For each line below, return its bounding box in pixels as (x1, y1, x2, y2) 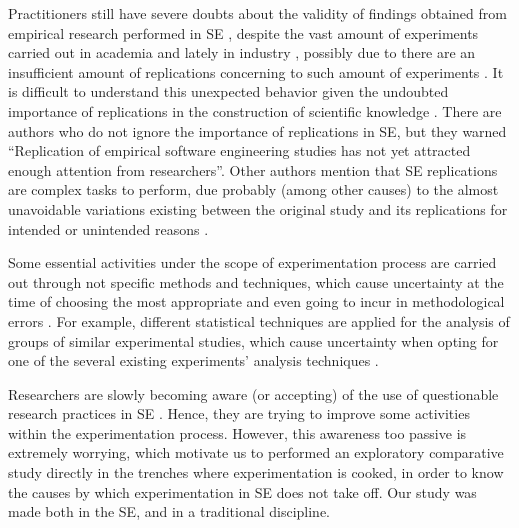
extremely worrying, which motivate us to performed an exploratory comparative (8, 442, 504, 463)
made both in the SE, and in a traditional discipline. (8, 501, 330, 522)
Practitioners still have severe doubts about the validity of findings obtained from (8, 3, 507, 23)
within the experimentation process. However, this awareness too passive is (8, 422, 467, 443)
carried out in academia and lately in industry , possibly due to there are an (8, 42, 476, 63)
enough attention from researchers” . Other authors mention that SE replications (8, 159, 498, 180)
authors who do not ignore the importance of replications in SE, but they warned (8, 120, 507, 141)
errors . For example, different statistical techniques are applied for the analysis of (8, 310, 510, 331)
